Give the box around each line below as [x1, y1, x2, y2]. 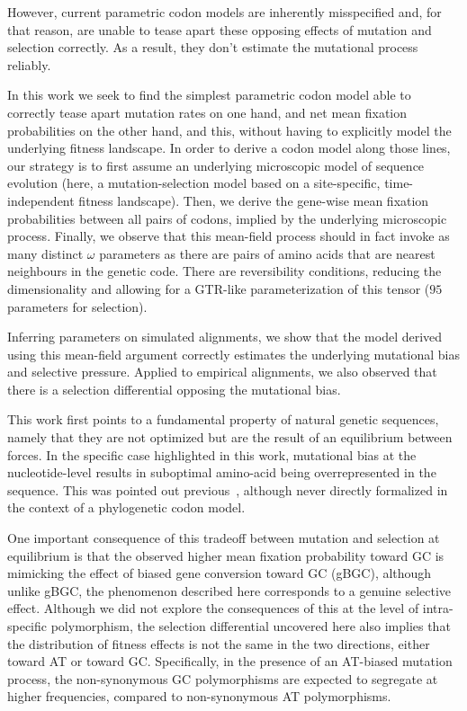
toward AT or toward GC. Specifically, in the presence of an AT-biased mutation [7, 652, 453, 671]
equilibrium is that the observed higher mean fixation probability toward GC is [7, 546, 445, 564]
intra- [422, 599, 454, 618]
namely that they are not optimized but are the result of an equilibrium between [7, 428, 453, 447]
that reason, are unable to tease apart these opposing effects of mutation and [7, 20, 432, 39]
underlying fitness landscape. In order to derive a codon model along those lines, [7, 138, 451, 157]
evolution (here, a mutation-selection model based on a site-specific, [7, 173, 381, 192]
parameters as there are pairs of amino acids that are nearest [99, 244, 436, 262]
